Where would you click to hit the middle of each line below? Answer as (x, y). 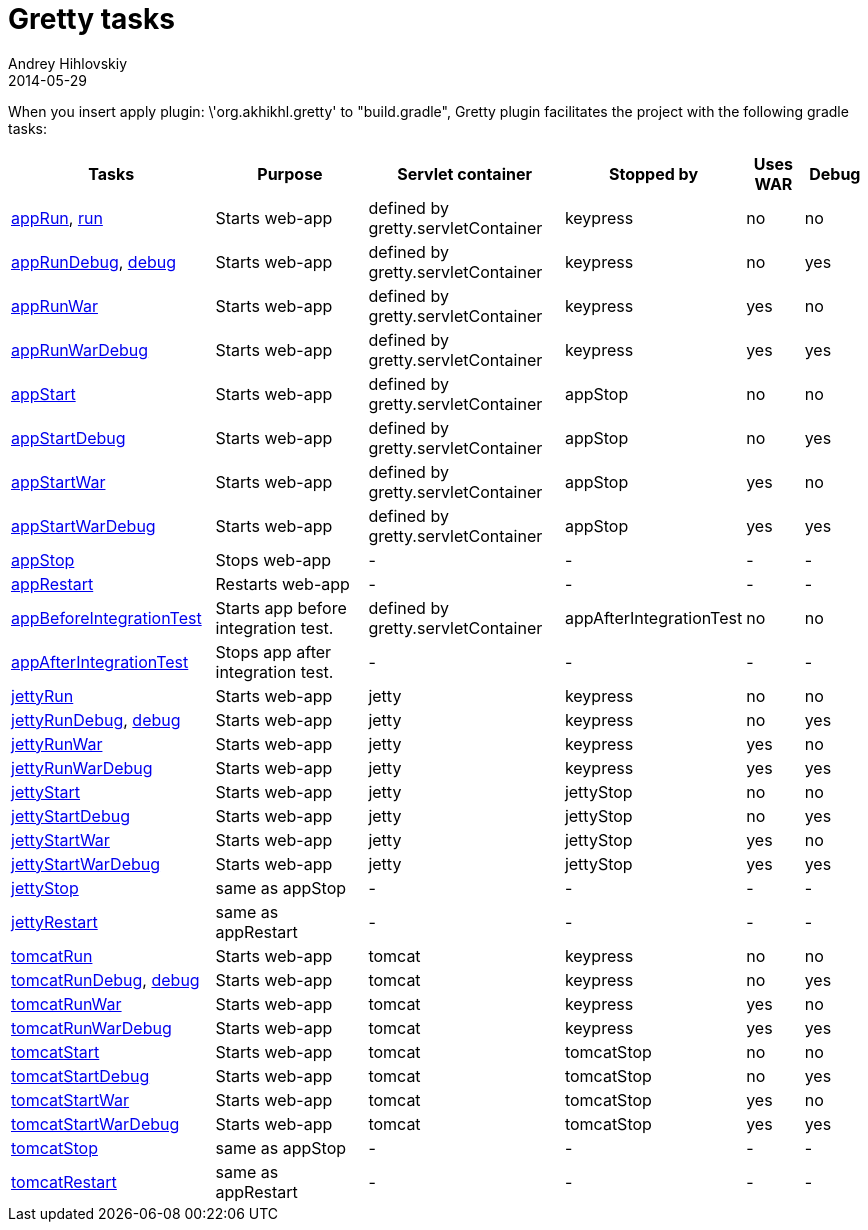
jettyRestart (54, 921)
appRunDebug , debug (94, 261)
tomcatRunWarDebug (91, 1027)
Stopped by (654, 173)
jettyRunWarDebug (82, 767)
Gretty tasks (91, 19)
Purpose (290, 173)
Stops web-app (273, 559)
